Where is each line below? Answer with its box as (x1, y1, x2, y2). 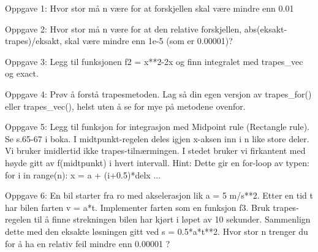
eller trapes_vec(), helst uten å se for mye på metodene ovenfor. (5, 99, 246, 112)
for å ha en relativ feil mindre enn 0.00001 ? (5, 237, 170, 250)
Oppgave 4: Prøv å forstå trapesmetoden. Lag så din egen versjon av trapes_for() (5, 87, 312, 100)
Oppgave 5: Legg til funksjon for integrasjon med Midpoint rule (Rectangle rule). (5, 120, 309, 133)
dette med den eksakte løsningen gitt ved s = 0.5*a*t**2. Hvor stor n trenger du (5, 224, 308, 237)
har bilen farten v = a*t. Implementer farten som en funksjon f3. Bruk (5, 200, 270, 213)
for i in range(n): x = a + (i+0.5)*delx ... (5, 168, 161, 181)
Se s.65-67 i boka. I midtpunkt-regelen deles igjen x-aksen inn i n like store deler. (5, 132, 309, 145)
